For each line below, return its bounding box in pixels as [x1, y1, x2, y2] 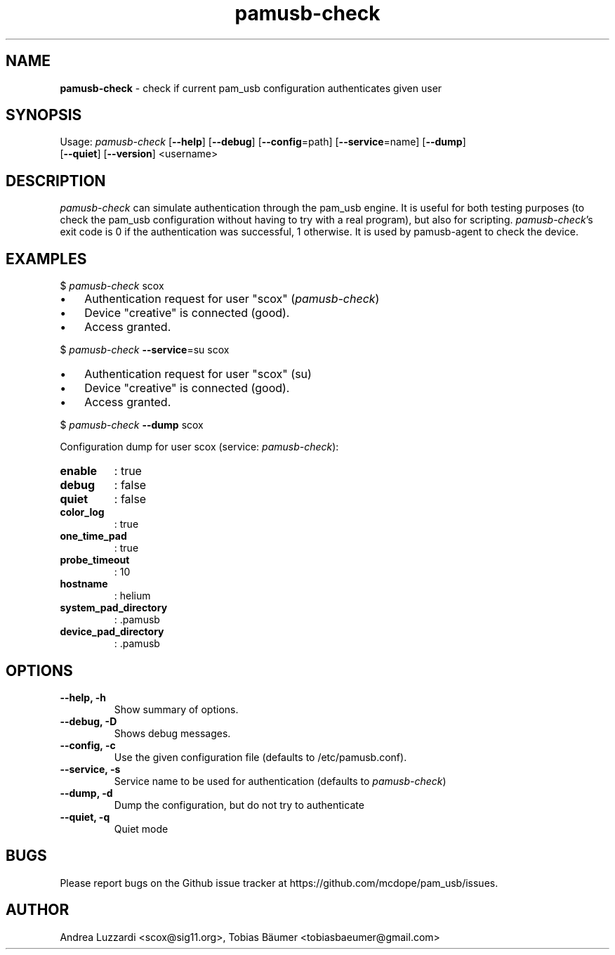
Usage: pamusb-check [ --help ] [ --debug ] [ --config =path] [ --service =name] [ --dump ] [60, 136, 466, 148]
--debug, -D [60, 715, 117, 727]
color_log [60, 506, 105, 519]
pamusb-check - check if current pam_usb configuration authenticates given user [60, 82, 442, 94]
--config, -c [60, 739, 116, 751]
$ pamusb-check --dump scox [60, 419, 204, 431]
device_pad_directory [60, 625, 164, 638]
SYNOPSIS [6, 106, 82, 124]
